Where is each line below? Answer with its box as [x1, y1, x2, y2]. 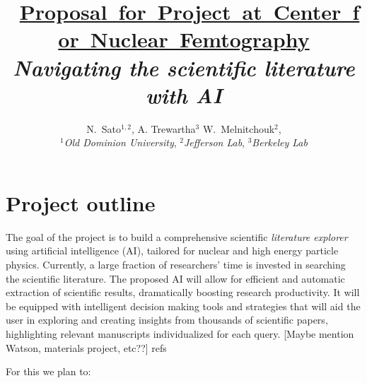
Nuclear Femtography [90, 25, 310, 54]
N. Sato [86, 121, 121, 136]
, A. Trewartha [131, 121, 196, 136]
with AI [146, 80, 222, 110]
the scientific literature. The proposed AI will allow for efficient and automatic [6, 271, 345, 285]
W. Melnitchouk [202, 121, 275, 136]
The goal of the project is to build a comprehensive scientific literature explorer [6, 229, 348, 244]
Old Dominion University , [64, 135, 177, 150]
